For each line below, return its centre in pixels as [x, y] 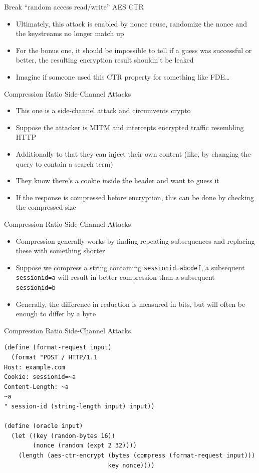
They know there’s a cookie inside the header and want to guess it [117, 180]
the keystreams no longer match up [70, 33]
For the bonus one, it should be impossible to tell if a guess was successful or [134, 50]
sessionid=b [36, 288]
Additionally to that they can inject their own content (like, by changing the [133, 153]
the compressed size [46, 207]
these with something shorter [60, 251]
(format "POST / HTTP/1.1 [54, 358]
